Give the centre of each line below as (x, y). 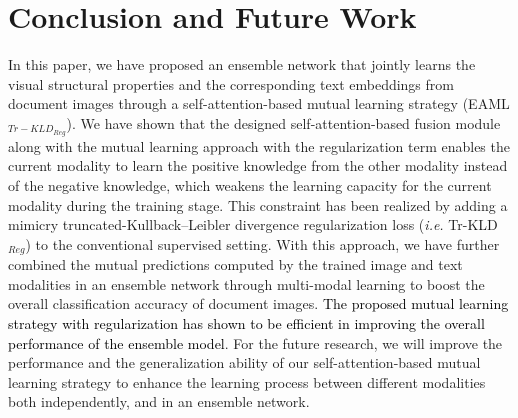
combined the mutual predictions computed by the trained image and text (235, 264)
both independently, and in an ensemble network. (159, 401)
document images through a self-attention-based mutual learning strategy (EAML (259, 103)
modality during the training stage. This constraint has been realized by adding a (258, 204)
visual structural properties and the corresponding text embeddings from (231, 83)
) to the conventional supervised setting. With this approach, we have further (262, 243)
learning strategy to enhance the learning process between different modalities (247, 381)
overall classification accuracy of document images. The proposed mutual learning (258, 303)
